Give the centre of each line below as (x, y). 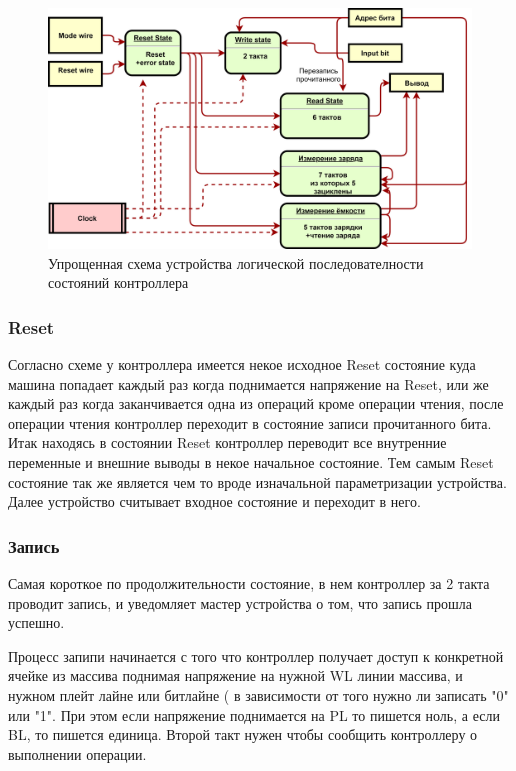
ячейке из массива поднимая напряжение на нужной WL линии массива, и (235, 675)
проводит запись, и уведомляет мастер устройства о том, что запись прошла (240, 602)
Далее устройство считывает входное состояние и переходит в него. (214, 501)
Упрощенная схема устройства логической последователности (236, 262)
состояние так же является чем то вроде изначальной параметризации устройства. (257, 481)
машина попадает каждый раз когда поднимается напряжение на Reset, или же (248, 383)
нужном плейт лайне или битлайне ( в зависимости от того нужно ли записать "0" (258, 694)
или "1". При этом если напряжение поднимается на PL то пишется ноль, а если (254, 714)
